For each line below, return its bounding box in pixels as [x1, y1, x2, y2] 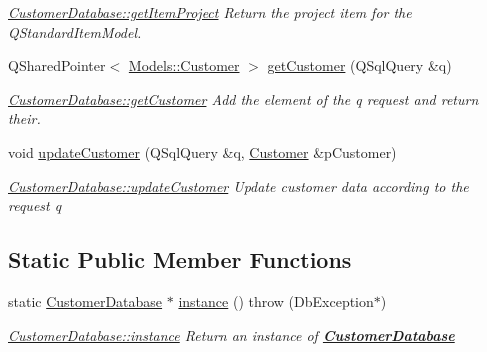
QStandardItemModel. [8, 21, 142, 42]
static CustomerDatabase [8, 290, 163, 311]
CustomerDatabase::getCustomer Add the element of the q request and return [8, 88, 479, 109]
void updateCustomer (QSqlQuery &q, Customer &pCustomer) [8, 141, 397, 162]
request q [8, 195, 62, 216]
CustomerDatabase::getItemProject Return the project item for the [8, 2, 412, 22]
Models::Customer [128, 55, 240, 76]
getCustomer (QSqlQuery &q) [267, 55, 452, 76]
